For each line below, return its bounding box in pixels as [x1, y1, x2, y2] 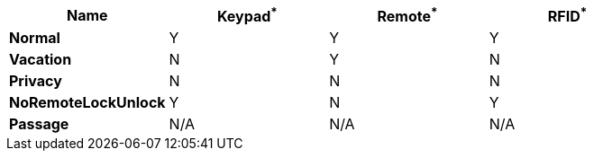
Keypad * [216, 4, 278, 26]
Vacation [9, 50, 72, 69]
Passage [9, 115, 69, 134]
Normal [9, 29, 60, 48]
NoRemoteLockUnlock [9, 93, 166, 112]
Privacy [9, 72, 62, 91]
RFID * [547, 4, 588, 26]
